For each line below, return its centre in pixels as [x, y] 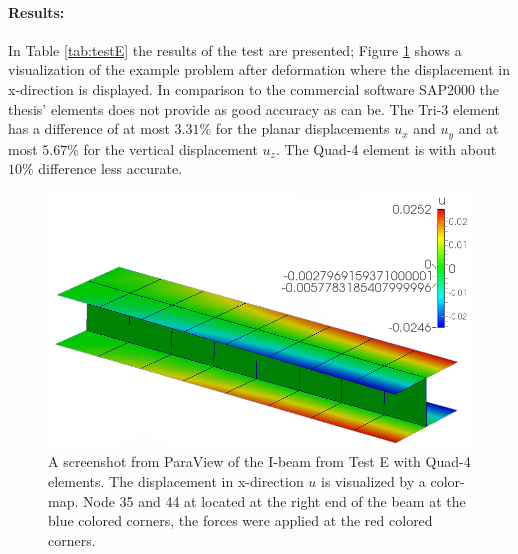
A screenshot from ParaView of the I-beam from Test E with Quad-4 [259, 461]
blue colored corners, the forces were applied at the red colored [240, 520]
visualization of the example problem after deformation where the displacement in [259, 69]
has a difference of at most [89, 128]
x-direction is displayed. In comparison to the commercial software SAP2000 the [254, 88]
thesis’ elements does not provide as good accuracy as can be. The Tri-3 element [254, 108]
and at [478, 128]
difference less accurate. [110, 168]
